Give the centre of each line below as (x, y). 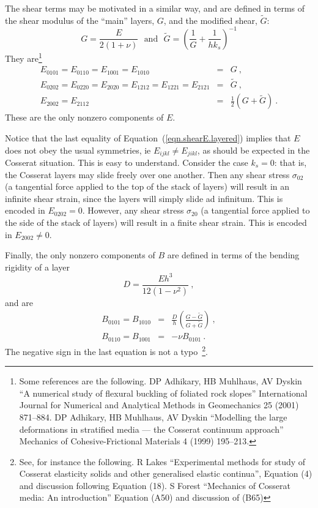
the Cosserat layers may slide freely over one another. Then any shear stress (147, 174)
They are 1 (24, 57)
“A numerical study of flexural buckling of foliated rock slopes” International (163, 393)
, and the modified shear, (210, 20)
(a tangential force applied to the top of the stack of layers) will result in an (147, 186)
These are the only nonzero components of (84, 117)
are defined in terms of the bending (233, 255)
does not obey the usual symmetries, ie (78, 150)
